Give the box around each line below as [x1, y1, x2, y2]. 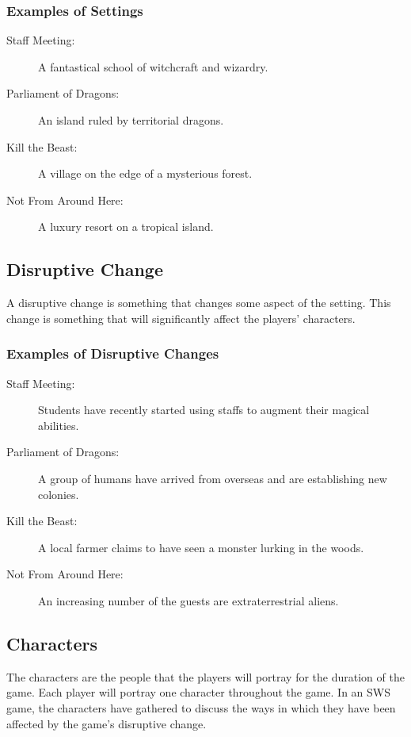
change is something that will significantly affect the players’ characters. [6, 309, 356, 326]
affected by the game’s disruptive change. [6, 715, 207, 731]
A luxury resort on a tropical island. [38, 218, 214, 235]
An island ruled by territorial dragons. [38, 112, 224, 128]
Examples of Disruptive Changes [6, 344, 219, 363]
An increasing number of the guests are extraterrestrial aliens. [38, 592, 339, 608]
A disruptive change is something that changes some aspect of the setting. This [6, 294, 391, 311]
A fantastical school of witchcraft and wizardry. [38, 58, 268, 75]
